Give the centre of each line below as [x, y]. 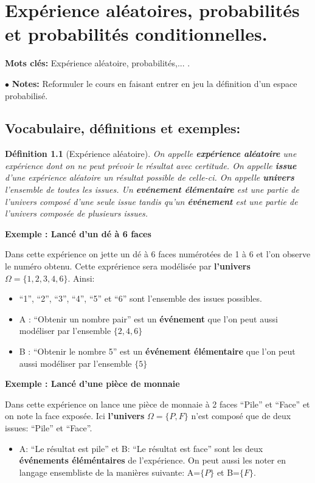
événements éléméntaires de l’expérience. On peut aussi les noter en [152, 460]
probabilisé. [26, 95]
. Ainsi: [81, 278]
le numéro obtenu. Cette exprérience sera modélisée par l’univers [128, 266]
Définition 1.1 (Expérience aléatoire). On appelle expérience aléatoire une [151, 154]
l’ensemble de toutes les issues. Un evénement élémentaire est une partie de [152, 189]
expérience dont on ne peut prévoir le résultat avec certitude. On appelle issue [151, 165]
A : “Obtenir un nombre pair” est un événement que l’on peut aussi [148, 318]
